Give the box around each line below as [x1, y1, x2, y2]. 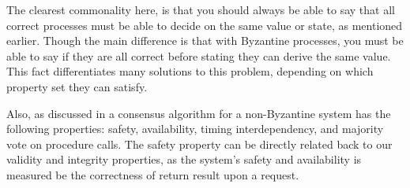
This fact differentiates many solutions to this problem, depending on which [6, 63, 374, 79]
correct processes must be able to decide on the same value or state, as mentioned [6, 17, 403, 33]
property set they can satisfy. [6, 78, 148, 94]
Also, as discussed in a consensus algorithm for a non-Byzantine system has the [6, 105, 391, 121]
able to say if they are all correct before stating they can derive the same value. [6, 47, 391, 64]
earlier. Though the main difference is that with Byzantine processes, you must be [6, 32, 404, 49]
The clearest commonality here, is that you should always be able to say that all [6, 2, 395, 17]
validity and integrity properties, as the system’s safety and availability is [6, 151, 362, 168]
